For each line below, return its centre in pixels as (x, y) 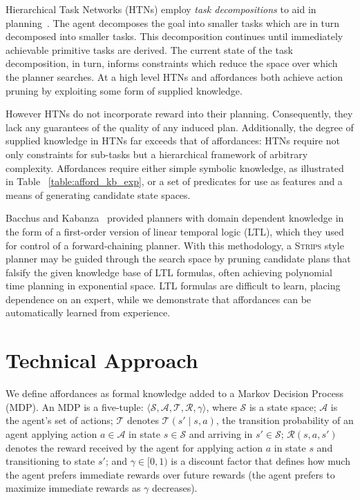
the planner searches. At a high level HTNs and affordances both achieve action (174, 76)
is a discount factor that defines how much (260, 461)
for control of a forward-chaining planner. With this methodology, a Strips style (175, 245)
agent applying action (51, 433)
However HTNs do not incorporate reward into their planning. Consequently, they (179, 114)
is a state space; (283, 406)
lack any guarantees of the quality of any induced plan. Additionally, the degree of (180, 127)
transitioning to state (50, 461)
